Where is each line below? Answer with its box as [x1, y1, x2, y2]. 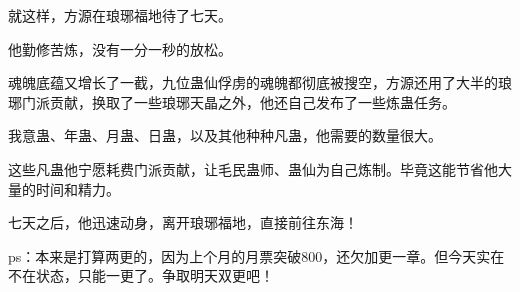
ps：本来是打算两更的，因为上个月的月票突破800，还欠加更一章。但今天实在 [8, 245, 505, 266]
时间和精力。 [35, 178, 120, 199]
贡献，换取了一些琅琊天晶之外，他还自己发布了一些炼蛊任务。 [49, 91, 456, 112]
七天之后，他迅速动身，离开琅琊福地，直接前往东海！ [8, 212, 358, 233]
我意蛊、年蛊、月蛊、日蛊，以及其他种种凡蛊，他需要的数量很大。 [8, 125, 442, 146]
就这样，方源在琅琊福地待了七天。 [8, 5, 232, 25]
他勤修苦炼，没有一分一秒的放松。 [8, 38, 232, 59]
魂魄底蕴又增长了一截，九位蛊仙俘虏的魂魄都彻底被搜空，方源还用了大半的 [8, 72, 498, 93]
